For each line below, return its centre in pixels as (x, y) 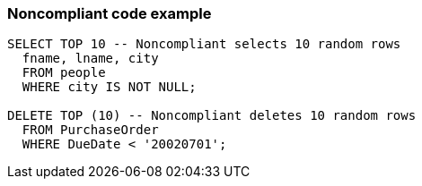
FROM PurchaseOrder (90, 130)
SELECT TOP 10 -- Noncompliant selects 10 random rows (204, 44)
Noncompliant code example (110, 13)
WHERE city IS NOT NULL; (109, 87)
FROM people (64, 73)
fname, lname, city (90, 59)
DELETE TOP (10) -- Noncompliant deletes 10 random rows (212, 116)
